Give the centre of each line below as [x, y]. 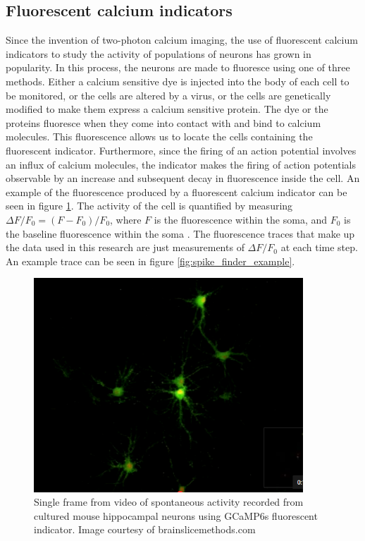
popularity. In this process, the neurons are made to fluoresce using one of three [178, 67]
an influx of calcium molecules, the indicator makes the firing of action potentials [181, 164]
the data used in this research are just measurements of [125, 247]
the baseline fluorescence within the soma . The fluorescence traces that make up [180, 233]
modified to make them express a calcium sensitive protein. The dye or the [167, 109]
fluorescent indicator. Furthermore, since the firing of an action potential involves [181, 150]
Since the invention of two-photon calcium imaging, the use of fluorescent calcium [182, 40]
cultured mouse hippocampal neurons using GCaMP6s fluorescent [176, 515]
